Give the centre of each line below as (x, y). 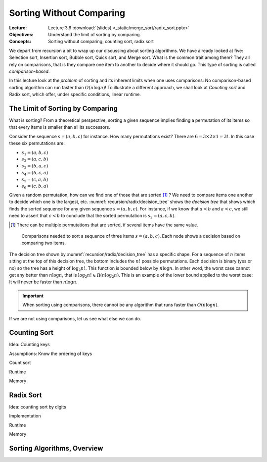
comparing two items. (44, 243)
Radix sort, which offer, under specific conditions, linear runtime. (75, 95)
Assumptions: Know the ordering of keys (51, 354)
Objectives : (21, 34)
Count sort (20, 363)
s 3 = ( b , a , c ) (35, 167)
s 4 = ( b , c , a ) (35, 173)
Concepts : (20, 42)
